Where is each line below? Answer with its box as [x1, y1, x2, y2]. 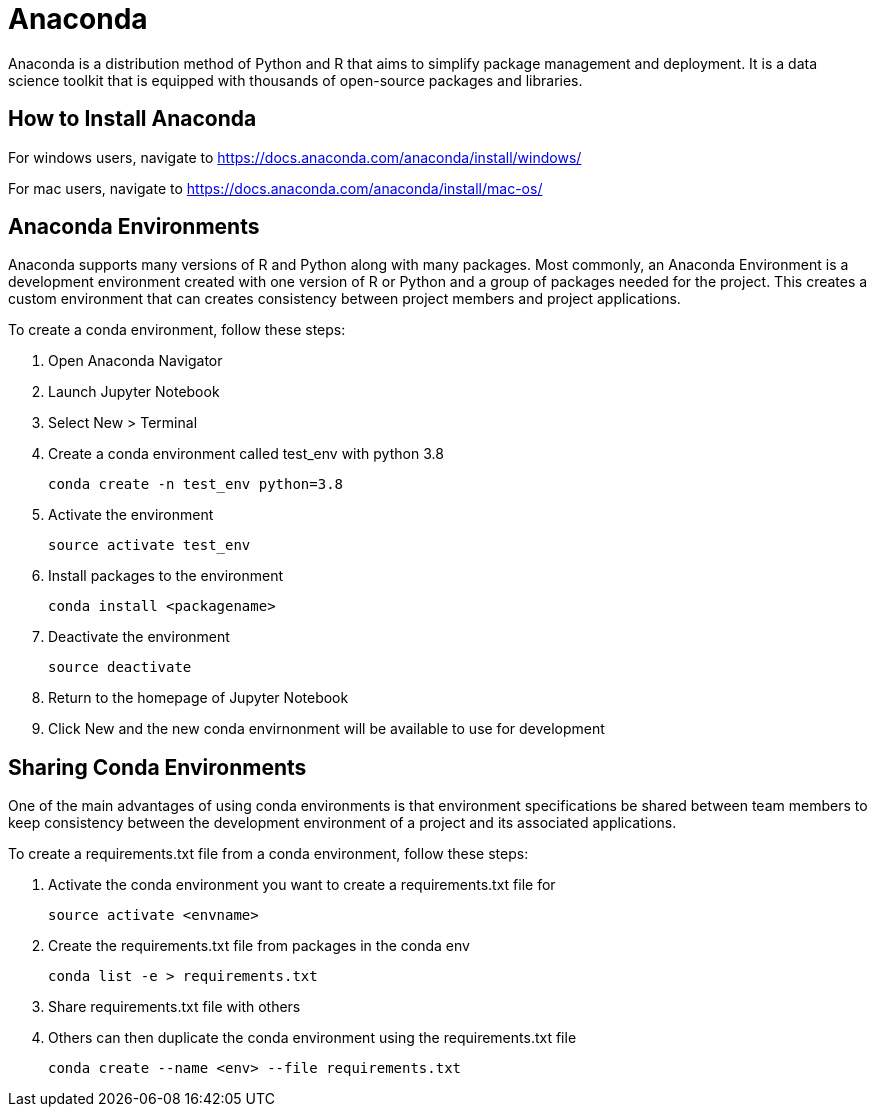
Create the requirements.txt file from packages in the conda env [48, 937, 470, 955]
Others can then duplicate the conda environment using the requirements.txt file [48, 1029, 577, 1047]
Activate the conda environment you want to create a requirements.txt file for [48, 876, 556, 894]
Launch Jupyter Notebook [48, 383, 220, 401]
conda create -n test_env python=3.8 [48, 476, 344, 493]
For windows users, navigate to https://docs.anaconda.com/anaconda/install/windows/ [8, 148, 582, 166]
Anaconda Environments [8, 214, 260, 240]
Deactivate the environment [48, 628, 230, 646]
